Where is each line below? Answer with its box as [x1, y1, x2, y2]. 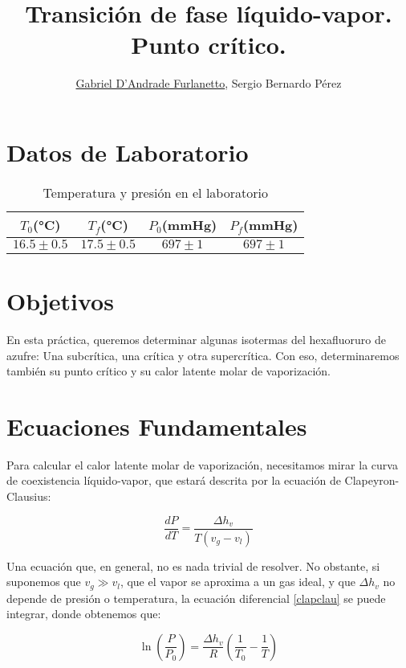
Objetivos [6, 285, 114, 318]
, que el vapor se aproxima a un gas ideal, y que [120, 573, 355, 590]
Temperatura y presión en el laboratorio [43, 182, 268, 202]
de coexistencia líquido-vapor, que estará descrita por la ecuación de [6, 472, 341, 489]
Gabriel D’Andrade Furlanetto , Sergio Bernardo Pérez [75, 75, 342, 92]
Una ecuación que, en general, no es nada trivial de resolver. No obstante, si [6, 557, 380, 574]
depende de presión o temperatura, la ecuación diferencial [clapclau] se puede [6, 589, 386, 606]
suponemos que [6, 573, 81, 590]
